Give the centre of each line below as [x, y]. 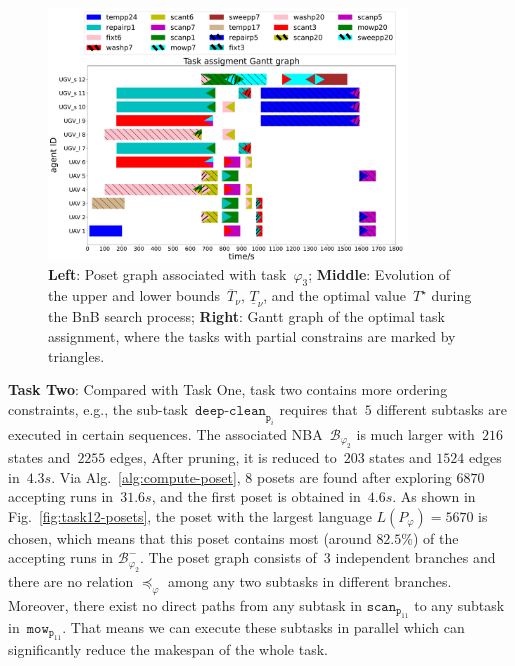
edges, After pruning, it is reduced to [223, 456]
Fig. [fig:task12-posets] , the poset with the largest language [190, 515]
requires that [318, 408]
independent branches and [415, 557]
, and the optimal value [334, 295]
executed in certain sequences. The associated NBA [165, 433]
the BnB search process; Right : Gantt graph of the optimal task [246, 316]
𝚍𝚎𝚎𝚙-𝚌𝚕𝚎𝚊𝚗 [230, 410]
